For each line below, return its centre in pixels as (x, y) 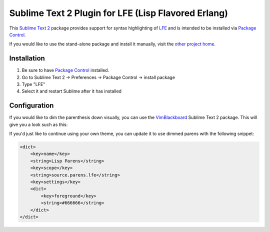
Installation (27, 58)
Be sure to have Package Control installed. (65, 70)
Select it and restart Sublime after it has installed (72, 91)
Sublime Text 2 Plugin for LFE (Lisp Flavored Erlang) (119, 13)
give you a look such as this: (38, 124)
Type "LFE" (33, 84)
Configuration (31, 106)
